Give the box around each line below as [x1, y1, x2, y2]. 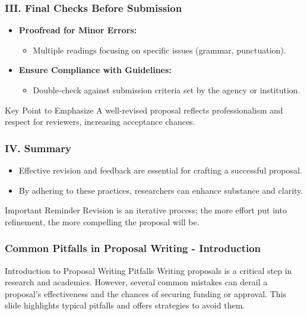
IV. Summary [5, 140, 71, 155]
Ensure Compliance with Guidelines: [18, 64, 172, 76]
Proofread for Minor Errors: [18, 24, 137, 36]
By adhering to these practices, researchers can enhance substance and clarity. [18, 184, 303, 196]
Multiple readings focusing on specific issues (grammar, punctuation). [33, 43, 286, 56]
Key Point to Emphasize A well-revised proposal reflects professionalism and [5, 103, 283, 116]
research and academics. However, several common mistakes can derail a [5, 276, 268, 288]
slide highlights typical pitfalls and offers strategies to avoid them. [5, 299, 245, 311]
